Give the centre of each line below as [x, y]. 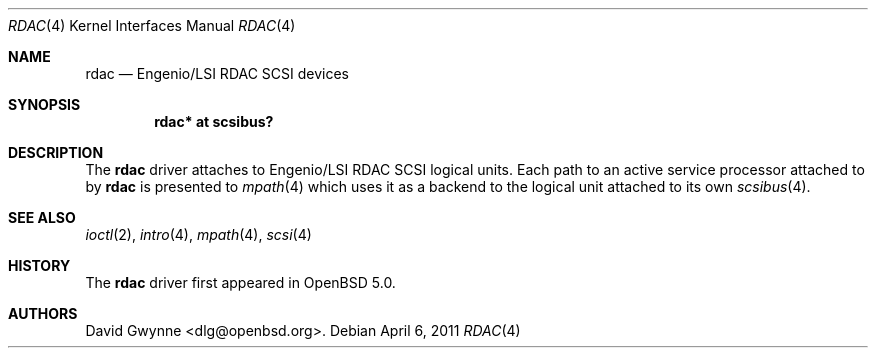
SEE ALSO [42, 217]
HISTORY [39, 265]
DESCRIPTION [56, 152]
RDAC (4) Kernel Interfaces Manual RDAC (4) [152, 25]
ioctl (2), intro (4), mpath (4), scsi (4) [198, 234]
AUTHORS [43, 313]
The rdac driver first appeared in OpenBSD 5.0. [240, 282]
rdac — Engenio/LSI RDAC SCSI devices [217, 73]
